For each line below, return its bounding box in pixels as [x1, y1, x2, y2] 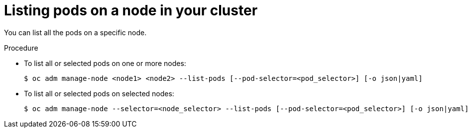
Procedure [4, 43, 38, 52]
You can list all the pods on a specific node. [4, 28, 147, 37]
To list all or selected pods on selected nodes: [24, 89, 174, 98]
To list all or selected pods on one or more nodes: [24, 59, 186, 67]
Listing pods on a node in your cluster [4, 2, 258, 19]
